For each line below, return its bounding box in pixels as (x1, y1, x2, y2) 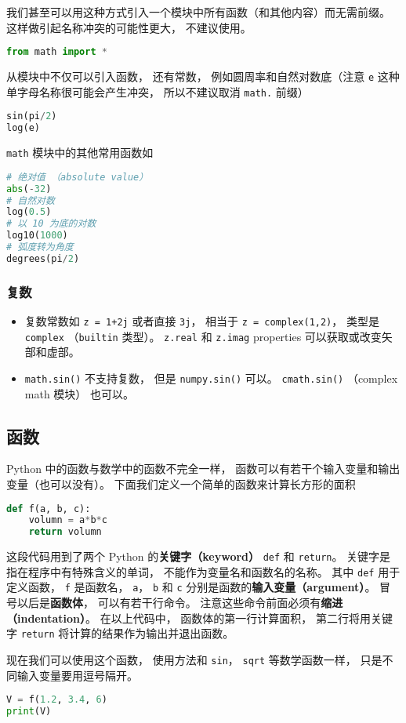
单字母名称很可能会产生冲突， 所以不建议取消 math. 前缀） (6, 83, 309, 100)
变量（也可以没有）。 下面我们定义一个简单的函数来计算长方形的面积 (6, 475, 356, 492)
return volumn (28, 526, 102, 538)
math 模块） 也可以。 (24, 385, 135, 401)
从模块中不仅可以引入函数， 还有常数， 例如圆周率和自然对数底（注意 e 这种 (6, 68, 400, 85)
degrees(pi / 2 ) (6, 253, 80, 264)
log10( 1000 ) (6, 230, 68, 242)
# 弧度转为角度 (6, 242, 74, 253)
